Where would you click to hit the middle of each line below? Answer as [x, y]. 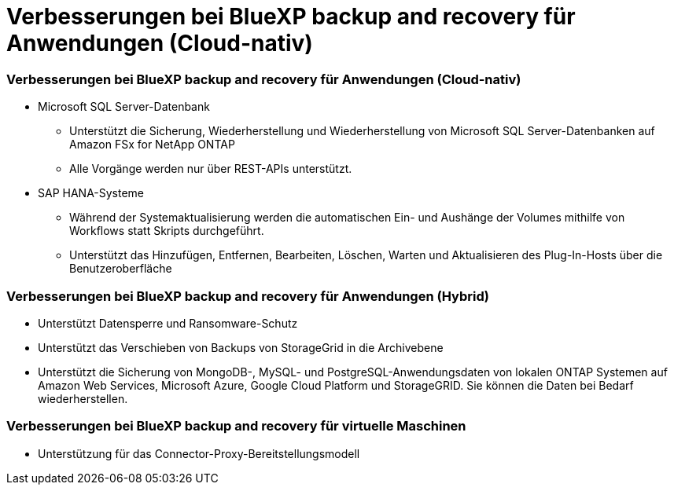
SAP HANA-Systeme [91, 193]
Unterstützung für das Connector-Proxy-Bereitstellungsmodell [199, 453]
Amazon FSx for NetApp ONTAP [152, 145]
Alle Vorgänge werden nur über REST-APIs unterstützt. [211, 169]
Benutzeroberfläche [121, 269]
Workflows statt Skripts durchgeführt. [167, 231]
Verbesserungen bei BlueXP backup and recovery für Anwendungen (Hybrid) [248, 296]
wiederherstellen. [83, 398]
